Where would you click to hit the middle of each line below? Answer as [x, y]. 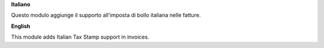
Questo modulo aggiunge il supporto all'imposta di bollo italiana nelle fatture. [106, 15]
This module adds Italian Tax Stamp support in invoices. [80, 37]
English [21, 26]
